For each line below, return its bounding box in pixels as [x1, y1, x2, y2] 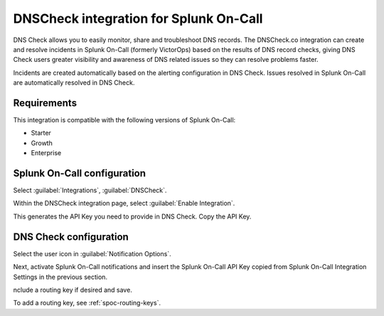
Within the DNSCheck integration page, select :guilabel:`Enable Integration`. [13, 199, 235, 208]
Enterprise [31, 149, 62, 157]
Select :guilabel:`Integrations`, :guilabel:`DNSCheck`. [13, 186, 167, 195]
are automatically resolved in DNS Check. [13, 78, 135, 87]
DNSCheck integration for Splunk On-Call [13, 11, 263, 26]
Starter [31, 129, 51, 137]
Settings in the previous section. [13, 273, 108, 281]
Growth [31, 139, 53, 147]
